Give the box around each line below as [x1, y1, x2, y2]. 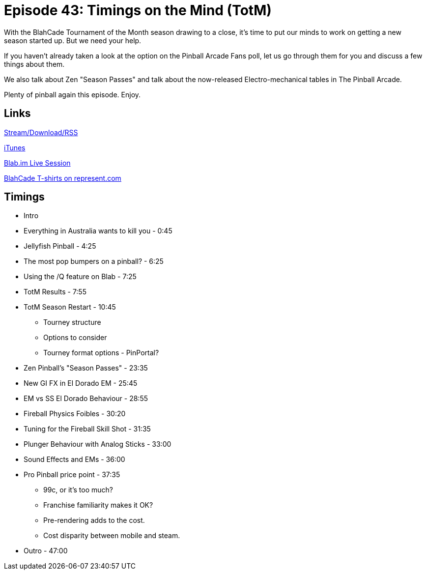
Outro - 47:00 [24, 546, 68, 555]
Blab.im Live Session [4, 158, 71, 167]
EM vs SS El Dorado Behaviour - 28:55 [24, 394, 148, 403]
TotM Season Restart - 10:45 [24, 303, 116, 312]
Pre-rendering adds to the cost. [43, 516, 145, 525]
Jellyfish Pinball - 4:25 [24, 242, 96, 251]
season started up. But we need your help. [4, 36, 142, 45]
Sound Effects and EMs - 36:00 [24, 455, 125, 464]
